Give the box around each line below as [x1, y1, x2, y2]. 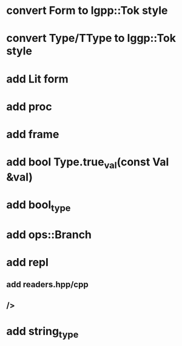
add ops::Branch [6, 228, 92, 241]
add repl [6, 255, 49, 269]
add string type [6, 324, 79, 340]
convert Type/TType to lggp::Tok [6, 32, 176, 45]
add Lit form [6, 72, 69, 85]
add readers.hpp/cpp [6, 279, 89, 290]
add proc [6, 99, 53, 113]
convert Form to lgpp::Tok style [6, 4, 168, 18]
